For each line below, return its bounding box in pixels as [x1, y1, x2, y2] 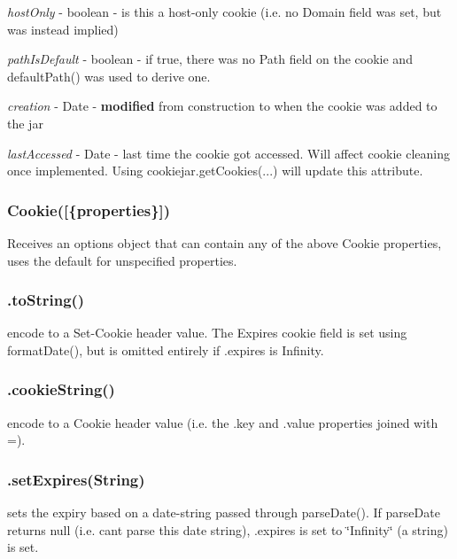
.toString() [7, 289, 85, 311]
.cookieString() [7, 378, 115, 400]
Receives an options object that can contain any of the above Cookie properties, [7, 233, 442, 252]
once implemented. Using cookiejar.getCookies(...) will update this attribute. [7, 161, 423, 180]
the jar [7, 113, 43, 132]
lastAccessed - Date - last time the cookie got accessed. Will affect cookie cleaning [7, 144, 450, 162]
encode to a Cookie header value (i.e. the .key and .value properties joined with [7, 413, 438, 431]
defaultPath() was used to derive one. [7, 66, 211, 85]
